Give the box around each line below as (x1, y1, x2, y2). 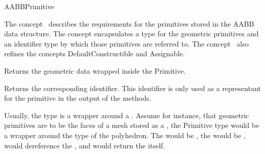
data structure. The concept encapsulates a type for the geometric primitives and (4, 28, 259, 39)
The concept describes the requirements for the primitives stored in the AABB (4, 18, 254, 29)
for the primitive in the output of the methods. (4, 93, 151, 103)
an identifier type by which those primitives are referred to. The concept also (4, 38, 249, 49)
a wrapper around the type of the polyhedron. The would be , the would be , (4, 129, 246, 140)
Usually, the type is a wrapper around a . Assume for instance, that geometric (4, 109, 249, 120)
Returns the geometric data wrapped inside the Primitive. (4, 65, 186, 76)
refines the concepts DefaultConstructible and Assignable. (4, 48, 185, 59)
